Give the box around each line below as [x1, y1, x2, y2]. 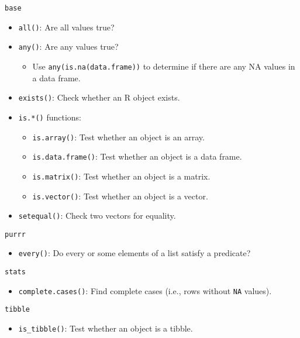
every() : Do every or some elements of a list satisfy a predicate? [18, 247, 251, 259]
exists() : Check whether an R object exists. [18, 91, 180, 104]
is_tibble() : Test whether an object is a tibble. [18, 322, 193, 334]
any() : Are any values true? [18, 40, 119, 53]
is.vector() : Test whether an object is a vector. [32, 189, 208, 202]
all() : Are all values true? [18, 20, 115, 33]
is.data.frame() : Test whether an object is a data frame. [32, 150, 242, 163]
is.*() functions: [18, 111, 82, 123]
